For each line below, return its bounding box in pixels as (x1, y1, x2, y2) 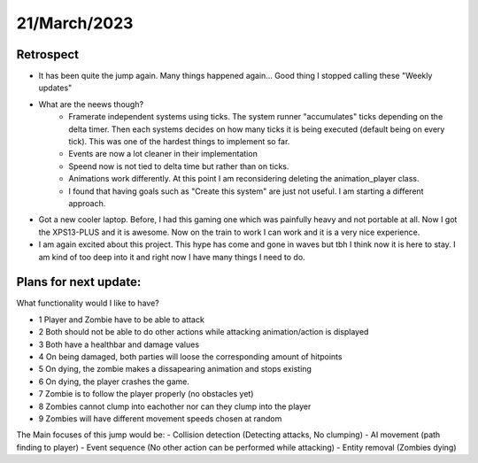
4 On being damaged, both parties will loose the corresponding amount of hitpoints (38, 351, 343, 362)
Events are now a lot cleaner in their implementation (68, 149, 258, 159)
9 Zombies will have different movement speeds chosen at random (38, 413, 282, 424)
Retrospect (16, 47, 80, 62)
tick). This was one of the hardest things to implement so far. (68, 136, 290, 147)
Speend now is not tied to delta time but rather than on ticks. (68, 160, 289, 172)
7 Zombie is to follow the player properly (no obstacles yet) (38, 389, 254, 399)
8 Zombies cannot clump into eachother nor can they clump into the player (38, 401, 312, 412)
